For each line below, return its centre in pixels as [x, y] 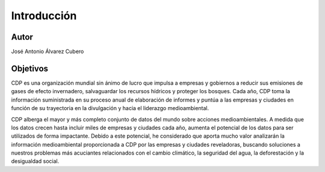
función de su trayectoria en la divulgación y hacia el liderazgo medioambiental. [110, 108]
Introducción [44, 16]
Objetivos [29, 68]
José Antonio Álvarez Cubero [48, 52]
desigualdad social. [35, 161]
